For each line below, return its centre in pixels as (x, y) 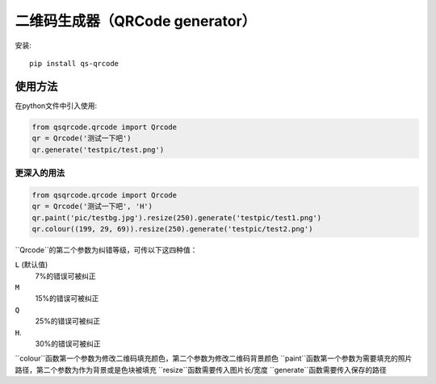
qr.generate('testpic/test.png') (98, 150)
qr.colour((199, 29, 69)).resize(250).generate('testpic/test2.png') (172, 229)
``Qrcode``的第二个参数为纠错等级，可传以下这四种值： (106, 249)
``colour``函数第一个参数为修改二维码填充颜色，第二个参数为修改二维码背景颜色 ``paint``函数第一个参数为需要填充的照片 (214, 358)
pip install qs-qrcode (74, 63)
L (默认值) (31, 265)
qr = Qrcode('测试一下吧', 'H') (92, 207)
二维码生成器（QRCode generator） (136, 21)
